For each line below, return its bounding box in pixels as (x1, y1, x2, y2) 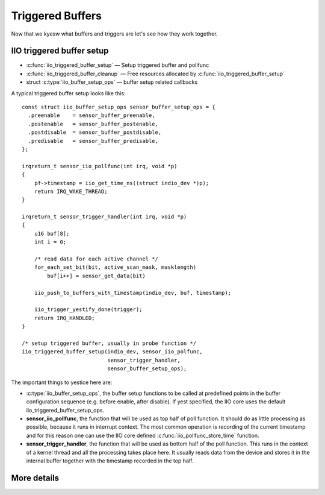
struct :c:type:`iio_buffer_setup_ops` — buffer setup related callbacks (26, 78, 198, 86)
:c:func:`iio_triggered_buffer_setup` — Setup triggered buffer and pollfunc (26, 61, 209, 69)
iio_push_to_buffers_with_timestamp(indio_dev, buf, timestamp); (34, 289, 232, 296)
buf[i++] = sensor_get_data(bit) (47, 272, 146, 279)
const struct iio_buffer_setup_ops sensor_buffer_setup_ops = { (22, 104, 216, 111)
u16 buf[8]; (34, 230, 70, 237)
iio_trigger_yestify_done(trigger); (34, 306, 143, 313)
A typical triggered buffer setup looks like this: (11, 89, 126, 96)
